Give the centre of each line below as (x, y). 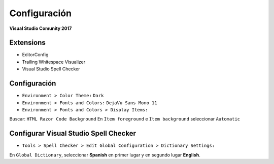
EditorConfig (35, 55)
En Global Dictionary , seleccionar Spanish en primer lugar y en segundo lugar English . (105, 155)
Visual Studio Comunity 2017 (41, 28)
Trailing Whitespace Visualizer (54, 62)
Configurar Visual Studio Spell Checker (73, 133)
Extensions (27, 43)
